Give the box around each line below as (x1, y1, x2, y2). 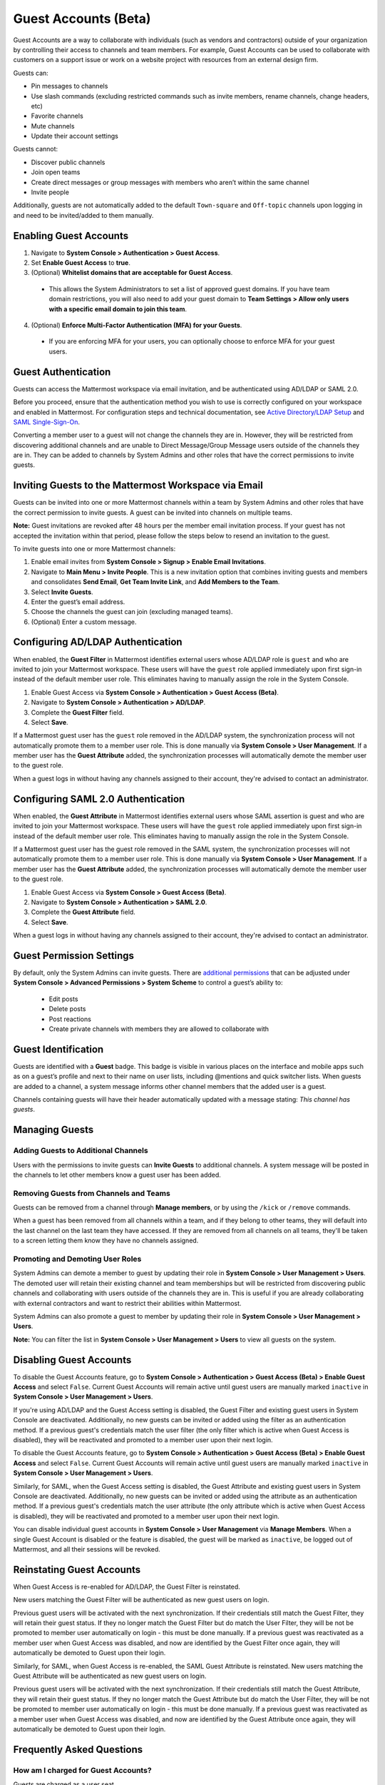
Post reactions (48, 1015, 92, 1023)
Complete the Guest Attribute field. (31, 907, 135, 917)
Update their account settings (31, 132, 119, 141)
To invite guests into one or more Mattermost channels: (13, 544, 176, 553)
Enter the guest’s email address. (31, 597, 125, 606)
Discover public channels (31, 158, 106, 166)
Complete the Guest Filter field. (31, 708, 125, 717)
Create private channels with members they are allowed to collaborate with (48, 1025, 269, 1033)
